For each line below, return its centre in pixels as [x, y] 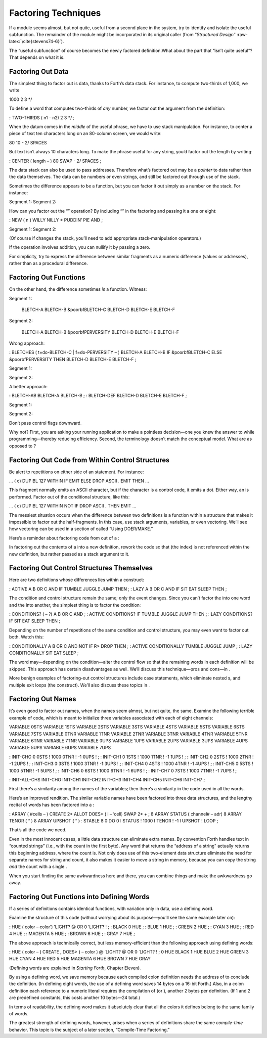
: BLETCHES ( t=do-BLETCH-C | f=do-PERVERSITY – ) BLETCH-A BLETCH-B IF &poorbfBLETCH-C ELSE [116, 352]
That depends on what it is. [37, 57]
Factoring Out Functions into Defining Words [79, 897]
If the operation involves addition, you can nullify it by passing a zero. [80, 247]
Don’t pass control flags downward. [45, 423]
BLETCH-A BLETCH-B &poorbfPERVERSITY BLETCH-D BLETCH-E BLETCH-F [100, 332]
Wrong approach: [27, 343]
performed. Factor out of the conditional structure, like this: [69, 496]
